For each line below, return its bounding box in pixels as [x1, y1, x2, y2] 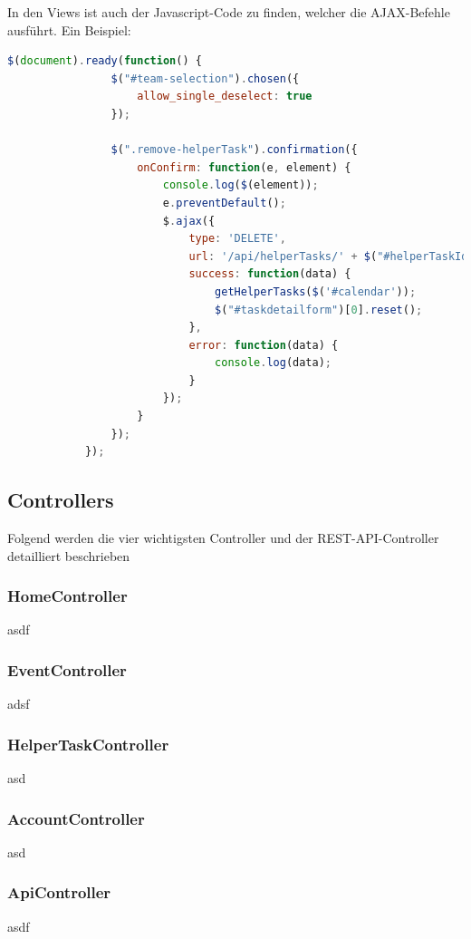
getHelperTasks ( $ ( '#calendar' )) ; [215, 285, 417, 298]
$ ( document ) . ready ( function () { [7, 54, 202, 68]
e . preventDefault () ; [162, 196, 286, 209]
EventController [7, 658, 127, 681]
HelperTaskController [7, 732, 169, 755]
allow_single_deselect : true [137, 90, 312, 103]
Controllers [7, 486, 114, 514]
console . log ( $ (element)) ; [162, 179, 319, 192]
